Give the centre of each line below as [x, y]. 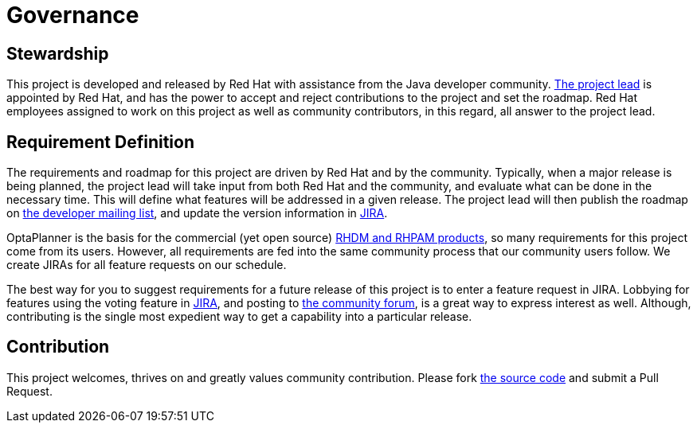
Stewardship [58, 53]
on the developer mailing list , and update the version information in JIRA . [197, 213]
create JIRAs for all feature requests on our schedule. [147, 265]
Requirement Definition [101, 142]
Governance [73, 15]
